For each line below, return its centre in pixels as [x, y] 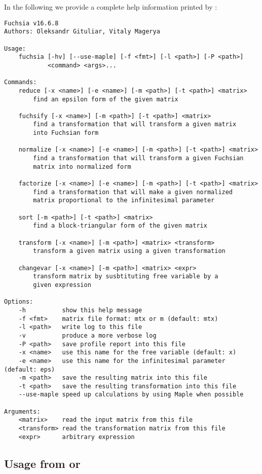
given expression [62, 285]
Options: [19, 302]
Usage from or [42, 463]
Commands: [21, 82]
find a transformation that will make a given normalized [133, 192]
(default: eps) [30, 369]
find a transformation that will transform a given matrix [135, 124]
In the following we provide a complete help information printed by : [111, 7]
